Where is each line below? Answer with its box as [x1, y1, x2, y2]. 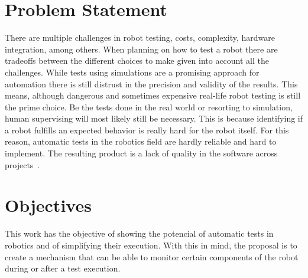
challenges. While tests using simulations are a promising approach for [5, 66, 260, 78]
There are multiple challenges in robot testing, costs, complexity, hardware [5, 31, 275, 44]
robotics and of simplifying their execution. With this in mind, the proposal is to [5, 238, 297, 251]
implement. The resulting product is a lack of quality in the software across [5, 147, 278, 159]
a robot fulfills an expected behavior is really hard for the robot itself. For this [5, 123, 289, 136]
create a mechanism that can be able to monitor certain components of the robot [5, 250, 299, 263]
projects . [5, 158, 40, 171]
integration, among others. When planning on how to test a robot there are [5, 42, 278, 55]
